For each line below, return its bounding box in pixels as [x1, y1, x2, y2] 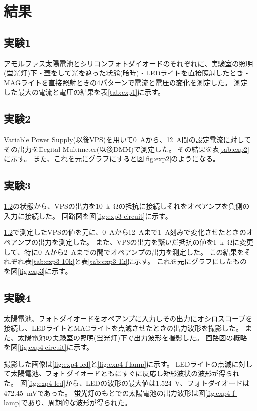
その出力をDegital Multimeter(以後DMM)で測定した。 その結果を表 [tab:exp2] [4, 144, 249, 154]
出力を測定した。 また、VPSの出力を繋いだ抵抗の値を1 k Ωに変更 [38, 236, 253, 247]
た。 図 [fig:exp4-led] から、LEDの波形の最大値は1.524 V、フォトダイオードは [4, 378, 250, 388]
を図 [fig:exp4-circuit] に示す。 [4, 342, 94, 352]
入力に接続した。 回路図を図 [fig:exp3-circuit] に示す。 [4, 210, 172, 221]
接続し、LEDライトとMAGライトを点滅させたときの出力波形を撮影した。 [4, 323, 243, 333]
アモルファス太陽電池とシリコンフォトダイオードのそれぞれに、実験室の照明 [4, 58, 253, 68]
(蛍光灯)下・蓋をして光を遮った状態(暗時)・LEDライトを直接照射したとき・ [4, 68, 251, 78]
